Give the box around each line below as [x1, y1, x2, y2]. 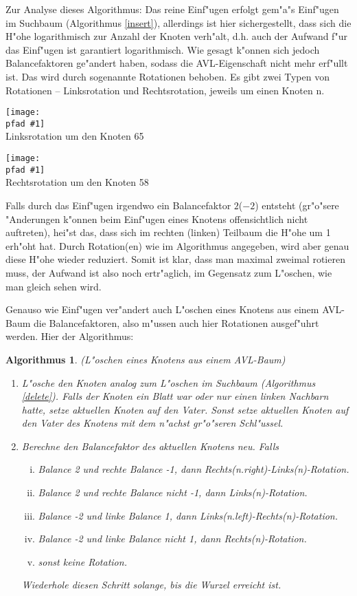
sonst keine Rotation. [38, 554, 127, 568]
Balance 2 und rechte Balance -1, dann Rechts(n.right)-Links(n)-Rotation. [38, 462, 349, 476]
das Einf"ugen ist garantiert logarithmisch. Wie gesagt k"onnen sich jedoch [5, 42, 320, 56]
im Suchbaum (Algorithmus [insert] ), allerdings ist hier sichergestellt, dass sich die [5, 15, 352, 30]
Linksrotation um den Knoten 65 [5, 129, 144, 143]
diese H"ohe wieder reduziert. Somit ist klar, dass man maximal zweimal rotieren [5, 252, 345, 266]
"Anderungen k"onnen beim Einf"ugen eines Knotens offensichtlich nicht [5, 211, 308, 226]
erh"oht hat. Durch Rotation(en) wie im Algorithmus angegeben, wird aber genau [5, 238, 349, 253]
